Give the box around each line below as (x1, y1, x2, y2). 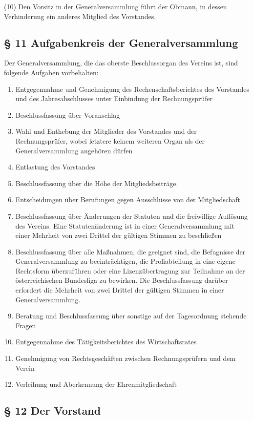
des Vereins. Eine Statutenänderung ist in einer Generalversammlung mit (15, 220, 234, 231)
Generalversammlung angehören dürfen (15, 145, 133, 155)
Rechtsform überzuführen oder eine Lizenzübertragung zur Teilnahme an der (15, 265, 245, 275)
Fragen (15, 320, 36, 330)
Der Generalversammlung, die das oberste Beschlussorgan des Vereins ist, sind (4, 58, 238, 68)
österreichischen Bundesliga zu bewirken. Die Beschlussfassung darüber (15, 275, 228, 285)
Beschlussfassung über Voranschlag (15, 109, 120, 120)
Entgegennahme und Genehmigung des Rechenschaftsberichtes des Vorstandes (15, 84, 250, 94)
